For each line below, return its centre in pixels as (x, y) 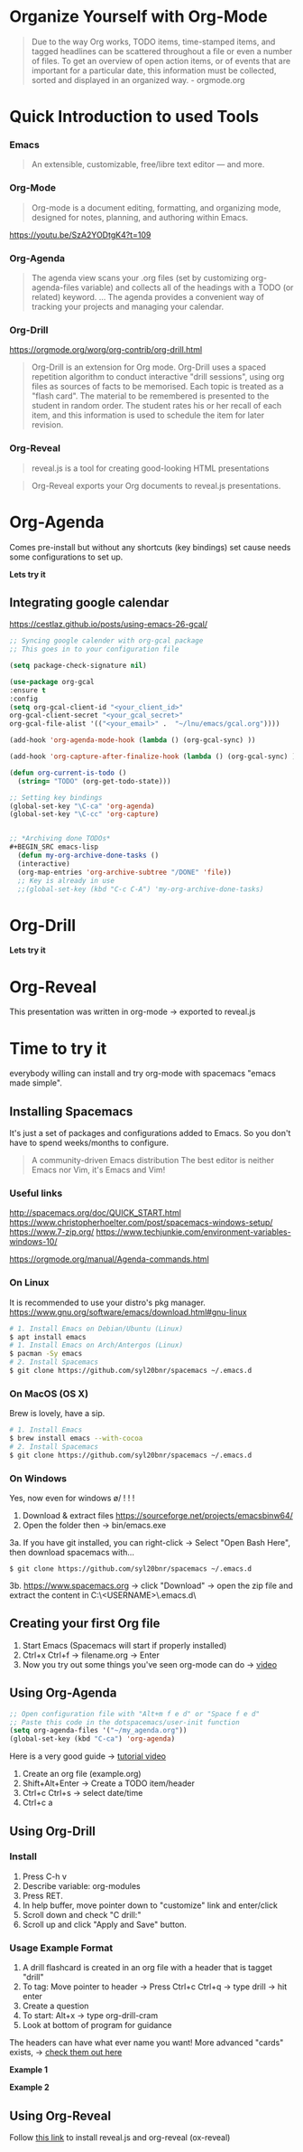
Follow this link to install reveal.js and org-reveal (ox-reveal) (120, 2137)
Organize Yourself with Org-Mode (138, 17)
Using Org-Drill (53, 1831)
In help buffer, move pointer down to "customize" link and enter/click (150, 1905)
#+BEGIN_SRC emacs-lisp (54, 847)
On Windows (38, 1478)
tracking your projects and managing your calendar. (128, 307)
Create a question (55, 2006)
